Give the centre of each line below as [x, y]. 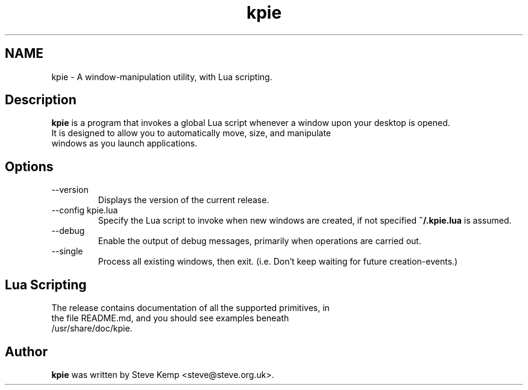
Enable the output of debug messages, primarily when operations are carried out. [259, 241]
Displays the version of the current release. [184, 200]
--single [67, 251]
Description [41, 100]
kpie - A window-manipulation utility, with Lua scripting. [162, 77]
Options [29, 166]
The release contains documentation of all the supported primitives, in [190, 308]
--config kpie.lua [85, 210]
